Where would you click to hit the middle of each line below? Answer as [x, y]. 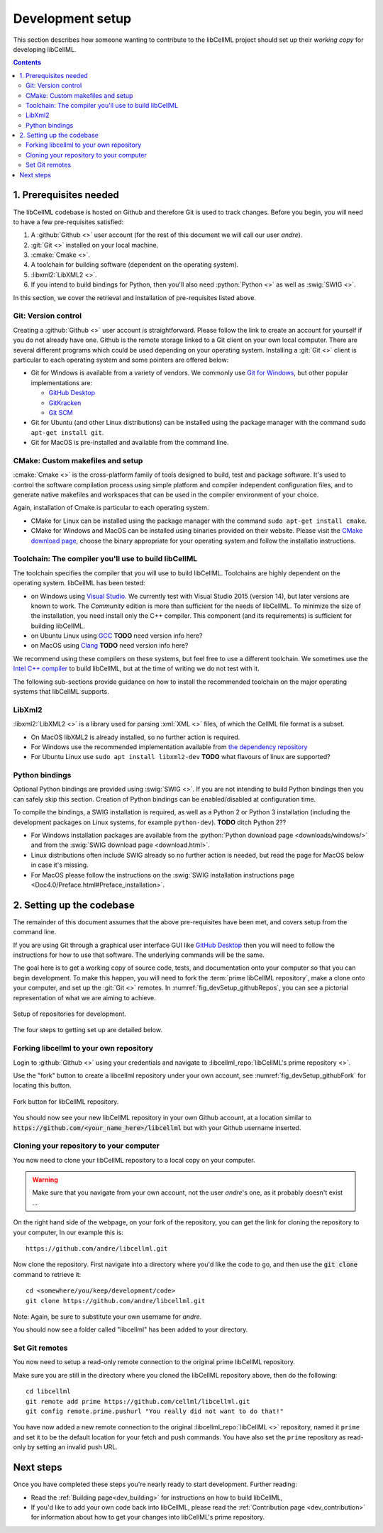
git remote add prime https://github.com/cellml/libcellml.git [138, 1401]
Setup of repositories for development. [70, 1014]
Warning [45, 1180]
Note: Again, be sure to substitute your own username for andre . [107, 1317]
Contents [27, 62]
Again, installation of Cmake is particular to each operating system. [111, 508]
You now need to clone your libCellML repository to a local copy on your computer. [134, 1160]
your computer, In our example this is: [68, 1232]
